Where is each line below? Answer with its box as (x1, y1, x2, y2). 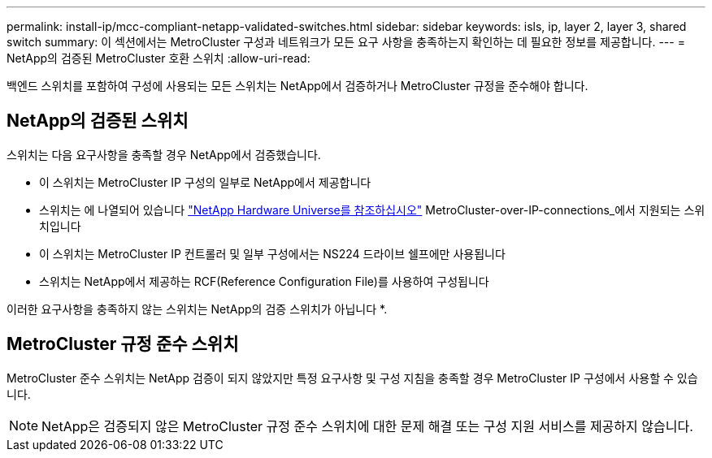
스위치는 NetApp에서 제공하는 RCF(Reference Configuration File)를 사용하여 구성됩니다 (39, 274, 489, 288)
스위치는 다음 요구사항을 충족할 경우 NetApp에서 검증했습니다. (7, 147, 321, 162)
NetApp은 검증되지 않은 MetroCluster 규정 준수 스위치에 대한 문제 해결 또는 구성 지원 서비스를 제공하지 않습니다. (41, 417, 693, 434)
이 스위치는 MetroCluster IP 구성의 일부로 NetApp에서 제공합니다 (39, 175, 371, 189)
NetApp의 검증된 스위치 (7, 110, 189, 132)
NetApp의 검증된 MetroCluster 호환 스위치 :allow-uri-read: (7, 51, 310, 65)
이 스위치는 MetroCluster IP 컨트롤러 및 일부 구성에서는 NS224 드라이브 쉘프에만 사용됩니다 (39, 246, 506, 261)
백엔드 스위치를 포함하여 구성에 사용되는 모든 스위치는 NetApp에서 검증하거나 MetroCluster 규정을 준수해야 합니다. (7, 79, 588, 93)
